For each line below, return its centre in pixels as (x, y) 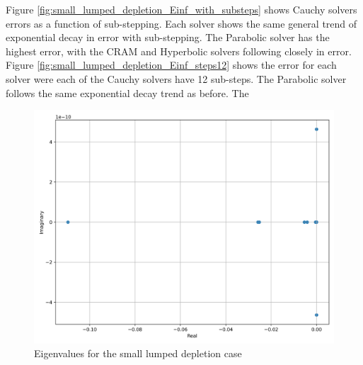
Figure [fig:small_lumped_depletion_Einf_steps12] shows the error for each (171, 65)
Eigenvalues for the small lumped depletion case (138, 353)
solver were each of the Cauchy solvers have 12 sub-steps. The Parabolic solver (176, 78)
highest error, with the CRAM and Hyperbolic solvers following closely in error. (179, 51)
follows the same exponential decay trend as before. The (127, 92)
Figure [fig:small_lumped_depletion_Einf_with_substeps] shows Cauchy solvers (181, 9)
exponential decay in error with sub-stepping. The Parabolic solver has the (168, 37)
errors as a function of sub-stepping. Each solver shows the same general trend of (181, 23)
